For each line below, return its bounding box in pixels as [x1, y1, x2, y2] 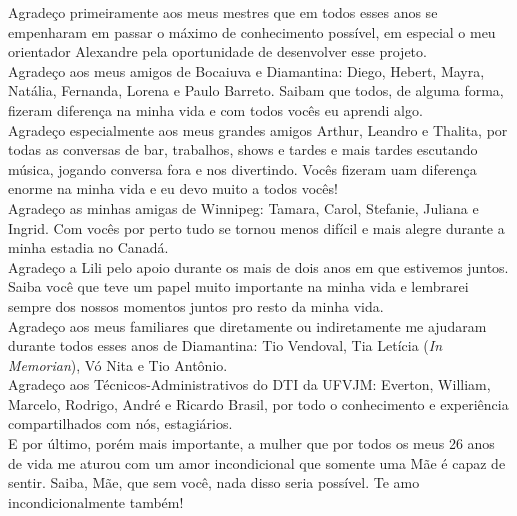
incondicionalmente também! [8, 491, 184, 512]
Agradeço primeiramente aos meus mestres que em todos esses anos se [8, 2, 438, 22]
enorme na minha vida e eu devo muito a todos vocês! [8, 178, 338, 199]
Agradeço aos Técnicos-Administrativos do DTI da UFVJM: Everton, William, [8, 374, 491, 395]
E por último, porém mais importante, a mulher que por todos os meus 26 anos [8, 433, 495, 454]
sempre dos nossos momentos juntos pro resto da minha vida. [8, 295, 384, 316]
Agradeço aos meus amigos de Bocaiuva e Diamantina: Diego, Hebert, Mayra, [8, 60, 485, 81]
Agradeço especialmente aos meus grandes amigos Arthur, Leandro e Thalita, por [8, 119, 508, 140]
